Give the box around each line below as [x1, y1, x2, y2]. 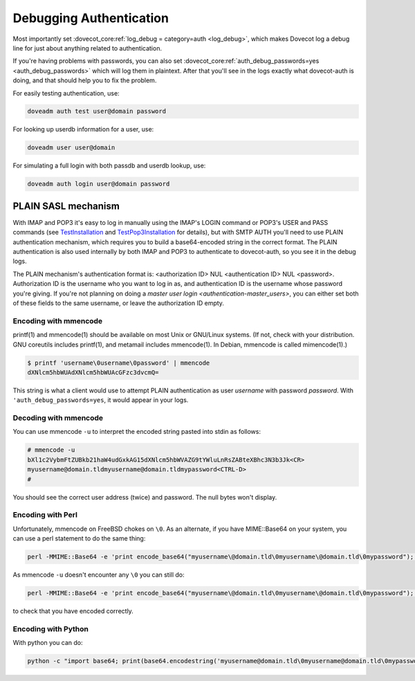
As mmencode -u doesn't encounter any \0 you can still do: [12, 571, 185, 579]
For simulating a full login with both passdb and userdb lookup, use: [12, 161, 206, 170]
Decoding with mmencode [12, 413, 104, 423]
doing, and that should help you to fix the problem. [12, 76, 157, 84]
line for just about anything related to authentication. [12, 44, 163, 52]
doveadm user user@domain [27, 144, 116, 152]
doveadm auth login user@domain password [27, 180, 170, 188]
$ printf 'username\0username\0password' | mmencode [27, 358, 210, 367]
